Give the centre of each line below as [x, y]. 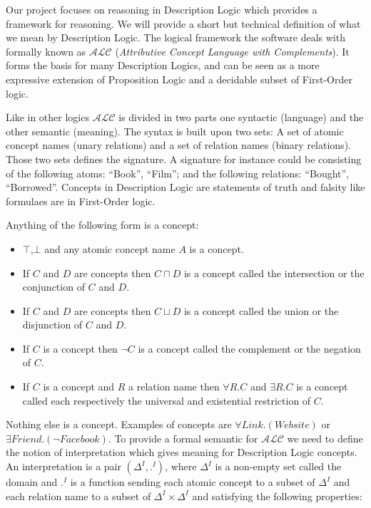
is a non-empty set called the [278, 466]
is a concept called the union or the [261, 310]
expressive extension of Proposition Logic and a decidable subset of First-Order [179, 79]
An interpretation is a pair [63, 466]
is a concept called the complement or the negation [249, 348]
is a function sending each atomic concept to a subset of [193, 482]
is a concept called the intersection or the [274, 273]
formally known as [46, 51]
